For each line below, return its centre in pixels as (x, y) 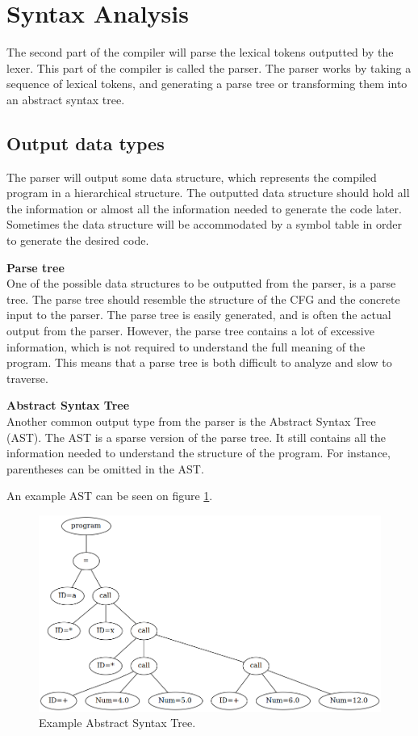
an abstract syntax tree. (66, 99)
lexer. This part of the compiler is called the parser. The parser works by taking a (209, 67)
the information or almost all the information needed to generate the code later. (204, 208)
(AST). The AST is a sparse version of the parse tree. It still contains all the (196, 437)
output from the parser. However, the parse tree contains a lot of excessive (190, 331)
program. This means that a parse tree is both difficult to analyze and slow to (199, 362)
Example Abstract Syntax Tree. (117, 723)
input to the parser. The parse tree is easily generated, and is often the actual (199, 315)
